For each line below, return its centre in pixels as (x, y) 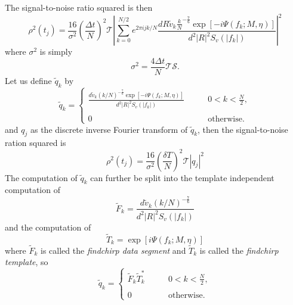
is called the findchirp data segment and (113, 250)
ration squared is (36, 143)
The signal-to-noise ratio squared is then (79, 7)
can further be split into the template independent (182, 177)
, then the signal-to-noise (243, 129)
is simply (56, 52)
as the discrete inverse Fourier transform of (109, 129)
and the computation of (48, 227)
